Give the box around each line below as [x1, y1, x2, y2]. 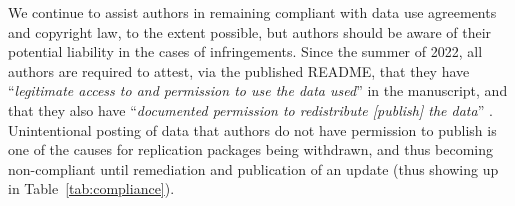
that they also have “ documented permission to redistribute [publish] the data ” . [8, 99, 493, 120]
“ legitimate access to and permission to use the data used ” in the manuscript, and [8, 80, 508, 101]
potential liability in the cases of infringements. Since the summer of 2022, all [8, 41, 483, 62]
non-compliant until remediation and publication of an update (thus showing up [8, 158, 499, 179]
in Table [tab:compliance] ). [8, 178, 175, 199]
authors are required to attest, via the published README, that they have [8, 60, 470, 81]
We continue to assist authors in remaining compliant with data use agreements [8, 2, 497, 22]
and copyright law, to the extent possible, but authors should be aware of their [8, 21, 492, 42]
